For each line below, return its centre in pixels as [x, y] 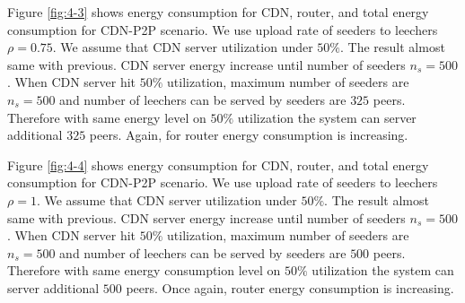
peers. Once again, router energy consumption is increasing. [290, 287]
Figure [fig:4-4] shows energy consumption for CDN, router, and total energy [218, 164]
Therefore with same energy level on [107, 117]
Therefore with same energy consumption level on [144, 270]
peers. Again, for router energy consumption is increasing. [249, 135]
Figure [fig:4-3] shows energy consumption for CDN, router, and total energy [218, 12]
